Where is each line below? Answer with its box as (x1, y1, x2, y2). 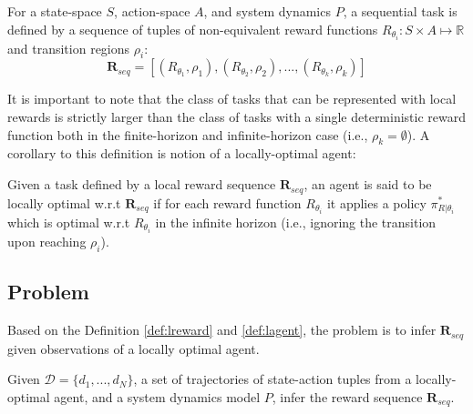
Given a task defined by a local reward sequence (7, 175, 276, 194)
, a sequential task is (343, 2, 458, 20)
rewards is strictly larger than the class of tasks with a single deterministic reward (7, 107, 467, 126)
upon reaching (7, 232, 87, 251)
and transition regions (7, 38, 130, 57)
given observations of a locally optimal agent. (7, 338, 260, 358)
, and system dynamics (203, 2, 331, 20)
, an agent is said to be (303, 175, 432, 194)
